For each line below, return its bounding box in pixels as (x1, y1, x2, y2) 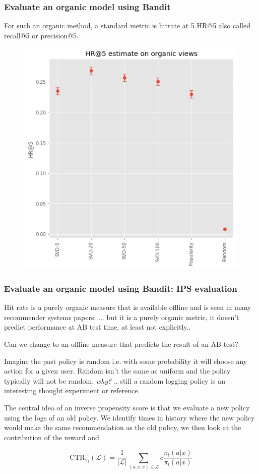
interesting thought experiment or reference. (4, 385, 140, 396)
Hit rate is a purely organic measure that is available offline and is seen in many (4, 302, 251, 312)
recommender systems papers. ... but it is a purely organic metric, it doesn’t (4, 311, 239, 322)
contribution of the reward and (4, 432, 99, 442)
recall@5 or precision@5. (4, 30, 79, 40)
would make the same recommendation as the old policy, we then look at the (4, 422, 241, 433)
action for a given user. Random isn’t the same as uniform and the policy (4, 365, 231, 376)
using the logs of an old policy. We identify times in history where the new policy (4, 412, 255, 423)
